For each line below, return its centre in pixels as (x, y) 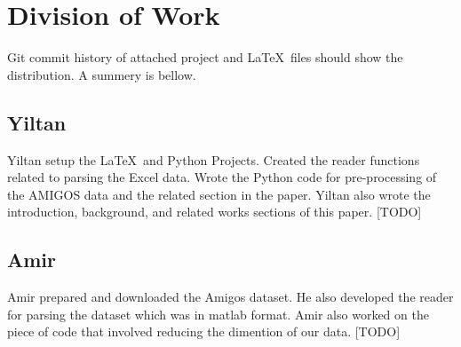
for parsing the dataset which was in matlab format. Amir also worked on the (218, 314)
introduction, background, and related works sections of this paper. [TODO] (215, 212)
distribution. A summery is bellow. (102, 74)
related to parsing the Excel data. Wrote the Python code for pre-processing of (222, 177)
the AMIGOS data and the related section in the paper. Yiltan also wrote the (219, 194)
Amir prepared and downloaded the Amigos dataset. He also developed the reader (230, 297)
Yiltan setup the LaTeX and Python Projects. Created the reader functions (214, 159)
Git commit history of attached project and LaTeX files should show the (205, 57)
